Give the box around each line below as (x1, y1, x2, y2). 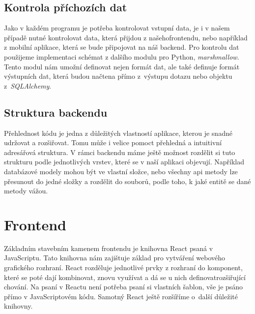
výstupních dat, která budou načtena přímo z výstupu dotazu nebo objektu (4, 71, 232, 81)
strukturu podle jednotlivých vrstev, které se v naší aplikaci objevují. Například (4, 157, 245, 167)
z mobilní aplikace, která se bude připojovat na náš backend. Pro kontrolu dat (4, 42, 239, 52)
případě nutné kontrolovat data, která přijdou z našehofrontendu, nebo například (4, 32, 248, 42)
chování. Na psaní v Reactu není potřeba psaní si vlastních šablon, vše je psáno (4, 282, 243, 292)
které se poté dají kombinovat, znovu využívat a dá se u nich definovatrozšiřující (4, 272, 246, 282)
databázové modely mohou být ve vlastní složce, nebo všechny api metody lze (4, 166, 238, 176)
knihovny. (4, 301, 33, 311)
